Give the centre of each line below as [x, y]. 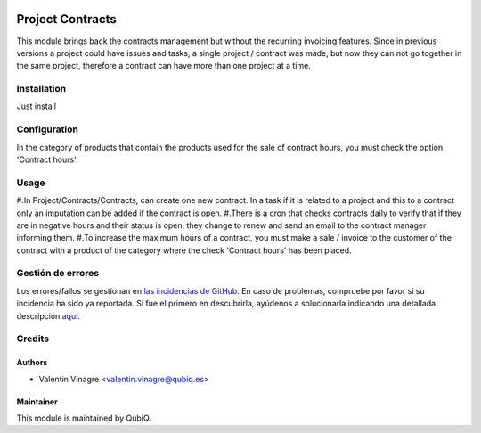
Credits [33, 339]
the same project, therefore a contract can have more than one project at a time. [163, 66]
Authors [32, 363]
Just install [37, 106]
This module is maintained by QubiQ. [84, 418]
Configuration [48, 129]
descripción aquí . [48, 315]
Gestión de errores [58, 274]
